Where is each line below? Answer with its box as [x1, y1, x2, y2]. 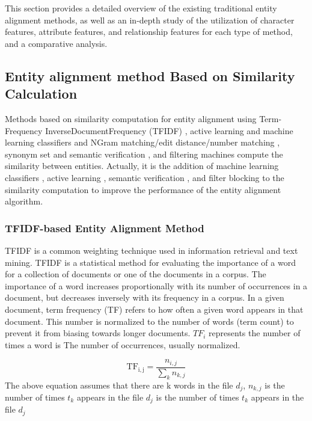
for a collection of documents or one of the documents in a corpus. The [5, 268, 266, 280]
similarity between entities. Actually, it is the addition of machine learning [5, 159, 279, 172]
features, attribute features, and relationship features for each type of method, [5, 25, 293, 38]
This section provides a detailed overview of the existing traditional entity [5, 2, 277, 14]
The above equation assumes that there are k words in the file [5, 378, 233, 391]
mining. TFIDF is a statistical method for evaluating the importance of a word [5, 256, 296, 268]
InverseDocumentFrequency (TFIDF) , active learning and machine [45, 124, 293, 137]
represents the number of [209, 327, 301, 339]
